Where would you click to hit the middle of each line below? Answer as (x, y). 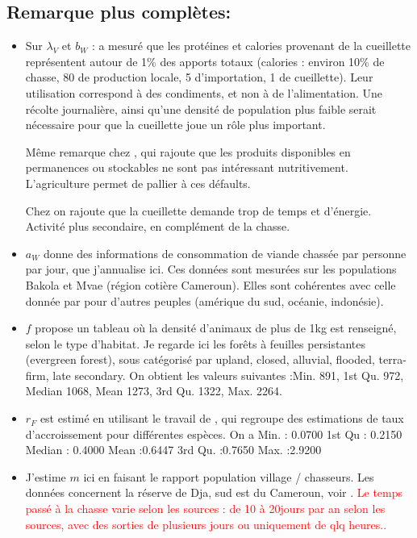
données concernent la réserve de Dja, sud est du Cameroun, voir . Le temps (214, 492)
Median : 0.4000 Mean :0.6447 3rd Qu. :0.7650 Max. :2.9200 (173, 450)
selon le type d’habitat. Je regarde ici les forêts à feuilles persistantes (196, 343)
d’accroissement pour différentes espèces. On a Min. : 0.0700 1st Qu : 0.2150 (214, 434)
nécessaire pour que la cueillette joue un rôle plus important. (175, 125)
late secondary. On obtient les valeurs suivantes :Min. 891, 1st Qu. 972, (228, 375)
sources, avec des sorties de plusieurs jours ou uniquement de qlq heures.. (206, 524)
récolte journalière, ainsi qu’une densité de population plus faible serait (201, 108)
